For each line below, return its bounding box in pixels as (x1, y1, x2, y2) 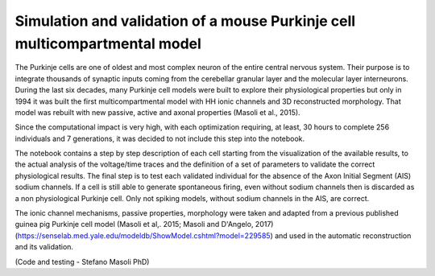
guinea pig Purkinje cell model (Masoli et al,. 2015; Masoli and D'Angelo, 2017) (14, 220, 274, 229)
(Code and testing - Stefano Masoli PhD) (14, 257, 150, 266)
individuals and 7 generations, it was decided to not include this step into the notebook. (14, 134, 305, 143)
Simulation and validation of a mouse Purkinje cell (14, 12, 356, 30)
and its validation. (14, 242, 74, 252)
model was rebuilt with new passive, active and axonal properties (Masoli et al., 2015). (14, 107, 301, 117)
